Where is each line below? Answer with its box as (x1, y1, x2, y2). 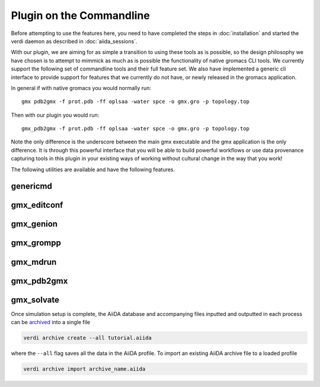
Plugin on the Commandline (11, 9, 151, 22)
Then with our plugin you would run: (11, 111, 100, 119)
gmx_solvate (11, 295, 59, 305)
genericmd (11, 181, 53, 191)
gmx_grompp (11, 238, 62, 248)
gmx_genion (11, 219, 58, 229)
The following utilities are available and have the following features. (11, 166, 175, 173)
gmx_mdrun (11, 257, 57, 267)
